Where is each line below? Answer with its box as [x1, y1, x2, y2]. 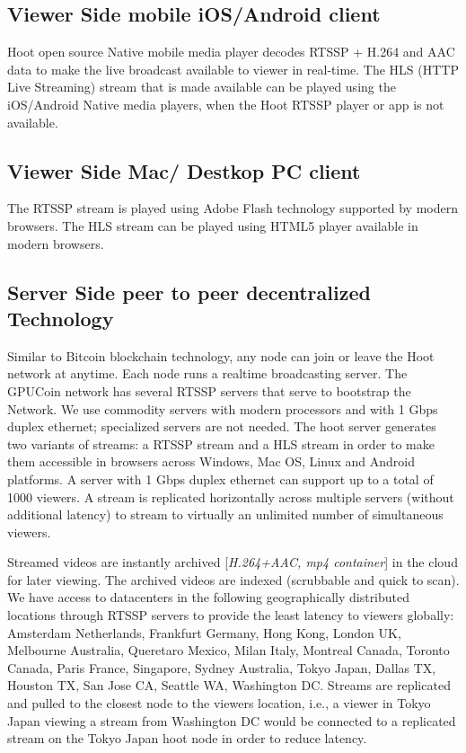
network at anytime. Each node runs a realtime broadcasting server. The [7, 364, 408, 383]
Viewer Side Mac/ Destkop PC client [7, 156, 361, 184]
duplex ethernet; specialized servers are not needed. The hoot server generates [7, 417, 436, 436]
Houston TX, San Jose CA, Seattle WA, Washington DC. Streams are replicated [7, 676, 451, 695]
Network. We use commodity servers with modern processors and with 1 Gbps [7, 399, 438, 418]
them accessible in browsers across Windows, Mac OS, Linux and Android [7, 452, 415, 471]
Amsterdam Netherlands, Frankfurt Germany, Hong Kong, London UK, [7, 623, 401, 642]
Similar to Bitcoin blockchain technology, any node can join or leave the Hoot [7, 346, 435, 365]
